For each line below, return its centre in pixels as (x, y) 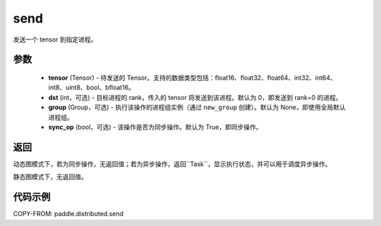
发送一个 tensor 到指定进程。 (55, 39)
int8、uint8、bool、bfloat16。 (92, 87)
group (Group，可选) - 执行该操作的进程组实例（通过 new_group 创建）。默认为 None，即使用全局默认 (197, 107)
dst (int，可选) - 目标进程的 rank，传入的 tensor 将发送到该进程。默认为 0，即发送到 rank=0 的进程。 (195, 97)
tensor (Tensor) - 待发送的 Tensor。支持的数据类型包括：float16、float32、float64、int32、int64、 (192, 77)
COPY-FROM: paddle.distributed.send (68, 214)
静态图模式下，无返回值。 (50, 177)
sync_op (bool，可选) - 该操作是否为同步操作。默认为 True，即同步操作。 (155, 127)
